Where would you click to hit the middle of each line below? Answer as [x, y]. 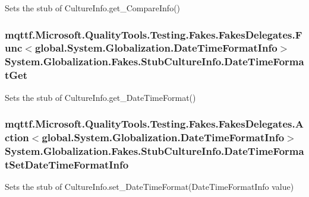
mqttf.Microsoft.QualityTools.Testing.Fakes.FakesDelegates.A [154, 124]
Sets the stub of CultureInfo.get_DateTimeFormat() [100, 97]
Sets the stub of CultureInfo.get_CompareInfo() [93, 8]
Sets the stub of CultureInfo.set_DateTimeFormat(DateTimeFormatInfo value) [149, 187]
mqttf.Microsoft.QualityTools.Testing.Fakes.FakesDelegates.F [154, 34]
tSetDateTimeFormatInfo [67, 164]
